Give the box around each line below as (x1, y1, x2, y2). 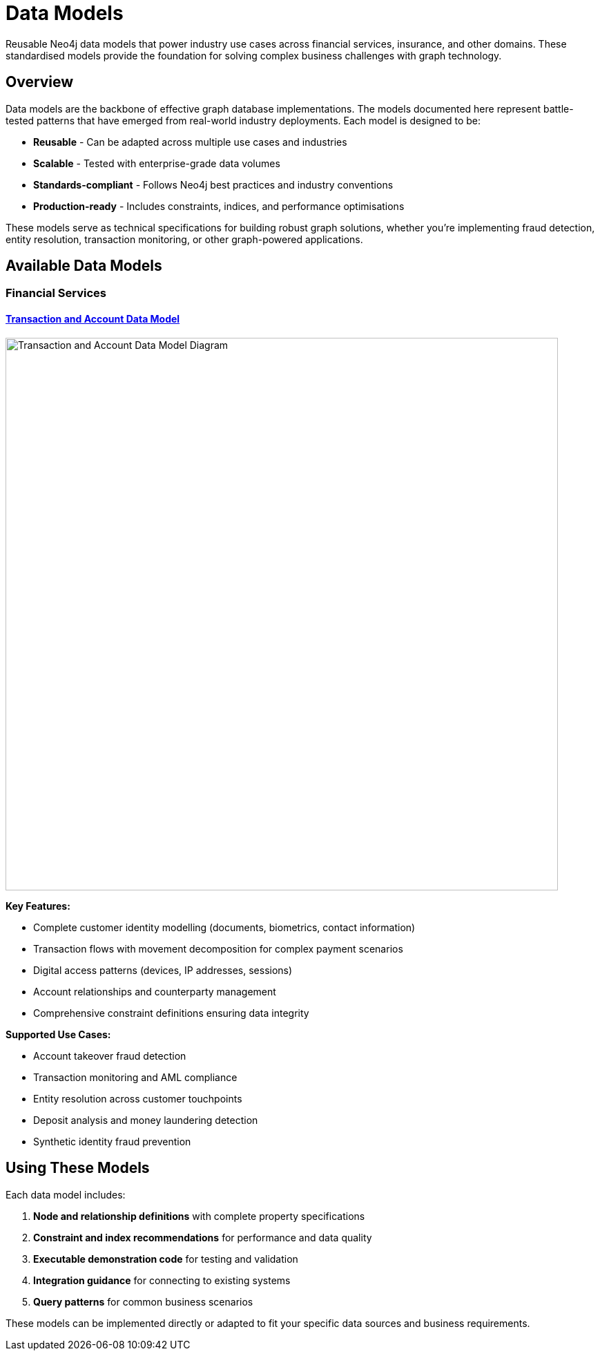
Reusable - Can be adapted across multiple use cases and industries (33, 135, 347, 148)
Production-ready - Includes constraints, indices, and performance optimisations (33, 200, 405, 212)
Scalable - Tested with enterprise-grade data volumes (33, 157, 280, 169)
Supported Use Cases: (6, 1028, 111, 1040)
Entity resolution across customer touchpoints (33, 1092, 242, 1105)
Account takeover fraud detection (33, 1049, 186, 1062)
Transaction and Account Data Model (6, 313, 180, 325)
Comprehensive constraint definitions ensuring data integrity (33, 1006, 309, 1019)
